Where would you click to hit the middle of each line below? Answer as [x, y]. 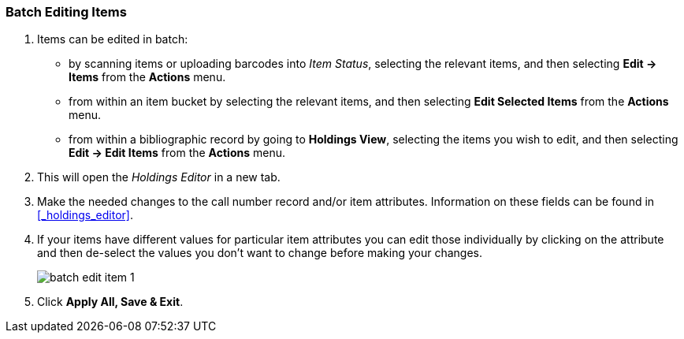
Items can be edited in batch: [113, 39]
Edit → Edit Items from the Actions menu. [177, 153]
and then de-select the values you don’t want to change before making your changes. [260, 253]
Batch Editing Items [66, 12]
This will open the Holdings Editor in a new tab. [159, 177]
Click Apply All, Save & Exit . [110, 302]
